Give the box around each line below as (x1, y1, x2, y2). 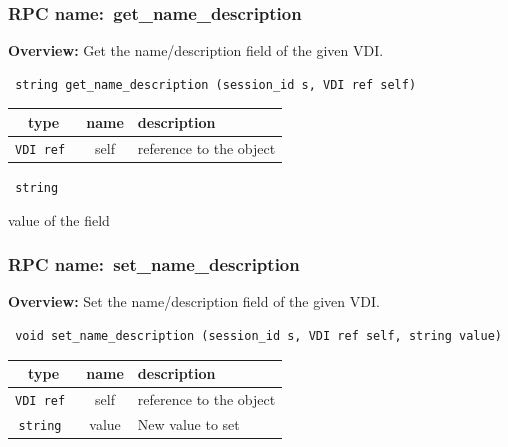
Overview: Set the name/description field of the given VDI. (8, 291, 380, 312)
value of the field (8, 209, 110, 230)
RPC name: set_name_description (8, 252, 300, 277)
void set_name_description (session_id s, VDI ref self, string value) (15, 328, 502, 343)
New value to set (137, 413, 240, 434)
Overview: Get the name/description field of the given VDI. (8, 40, 384, 61)
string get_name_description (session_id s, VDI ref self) (15, 77, 417, 92)
